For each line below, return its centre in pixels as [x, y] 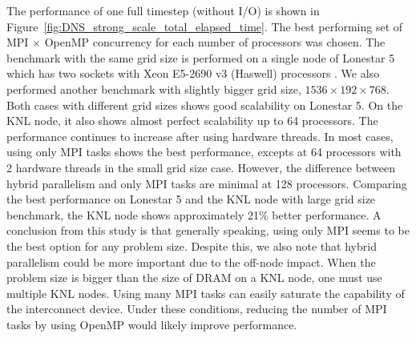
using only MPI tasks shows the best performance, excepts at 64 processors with [204, 152]
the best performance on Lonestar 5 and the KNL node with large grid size [191, 199]
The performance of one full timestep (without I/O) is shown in [163, 10]
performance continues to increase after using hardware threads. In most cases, [200, 136]
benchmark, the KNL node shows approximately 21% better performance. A [194, 214]
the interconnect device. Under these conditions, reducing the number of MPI [197, 309]
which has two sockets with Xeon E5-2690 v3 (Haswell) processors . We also [193, 73]
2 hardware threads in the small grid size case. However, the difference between [201, 167]
